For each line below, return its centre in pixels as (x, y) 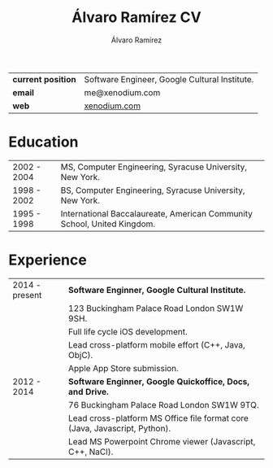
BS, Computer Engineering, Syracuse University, (153, 190)
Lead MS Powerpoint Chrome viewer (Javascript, (162, 441)
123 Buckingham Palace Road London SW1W (156, 308)
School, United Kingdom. (108, 224)
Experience (48, 260)
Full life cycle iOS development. (128, 331)
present (27, 295)
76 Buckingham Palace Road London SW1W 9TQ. (163, 405)
